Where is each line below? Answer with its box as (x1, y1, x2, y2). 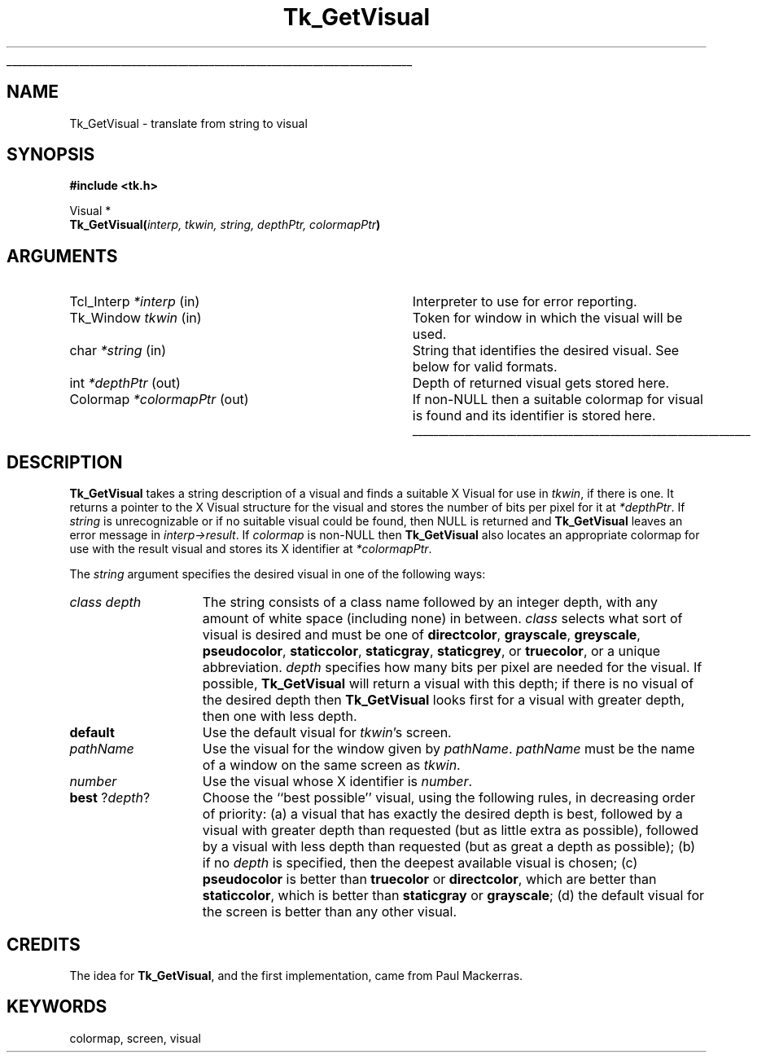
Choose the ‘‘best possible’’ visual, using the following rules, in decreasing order (202, 789, 695, 806)
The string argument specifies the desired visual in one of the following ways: (69, 567, 486, 582)
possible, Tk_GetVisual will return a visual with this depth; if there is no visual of (202, 675, 694, 692)
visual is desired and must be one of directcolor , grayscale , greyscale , (202, 626, 641, 644)
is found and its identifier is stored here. (412, 407, 656, 424)
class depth (69, 594, 142, 611)
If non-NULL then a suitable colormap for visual (412, 391, 703, 408)
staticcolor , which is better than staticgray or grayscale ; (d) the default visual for (202, 887, 705, 904)
